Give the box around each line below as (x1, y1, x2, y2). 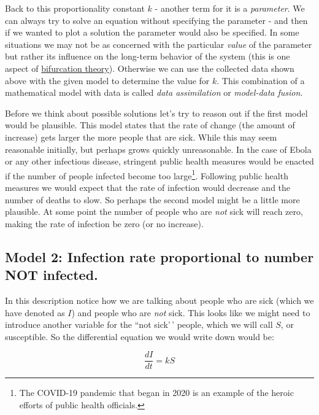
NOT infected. (5, 265, 98, 284)
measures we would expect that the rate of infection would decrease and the (5, 180, 291, 193)
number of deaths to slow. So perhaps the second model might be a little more (5, 193, 300, 206)
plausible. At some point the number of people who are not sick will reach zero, (5, 205, 303, 218)
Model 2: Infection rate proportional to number (5, 247, 314, 266)
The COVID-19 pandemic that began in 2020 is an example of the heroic (19, 386, 294, 399)
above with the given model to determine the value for (5, 74, 210, 87)
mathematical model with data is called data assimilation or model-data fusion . (5, 86, 303, 99)
